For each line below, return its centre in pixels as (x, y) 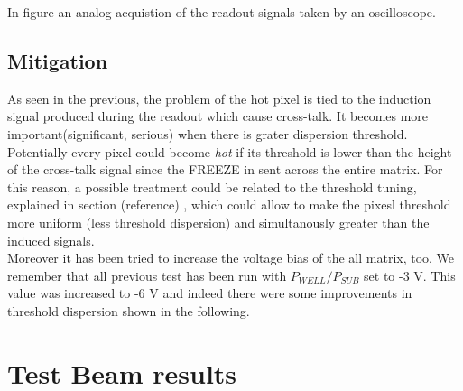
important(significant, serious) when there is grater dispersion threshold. (208, 133)
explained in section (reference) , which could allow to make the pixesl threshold (229, 205)
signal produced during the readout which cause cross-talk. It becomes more (218, 116)
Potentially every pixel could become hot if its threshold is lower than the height (230, 151)
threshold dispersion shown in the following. (129, 310)
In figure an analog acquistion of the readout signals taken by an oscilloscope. (222, 12)
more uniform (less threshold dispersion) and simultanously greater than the (218, 222)
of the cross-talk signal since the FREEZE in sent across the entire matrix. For (225, 169)
